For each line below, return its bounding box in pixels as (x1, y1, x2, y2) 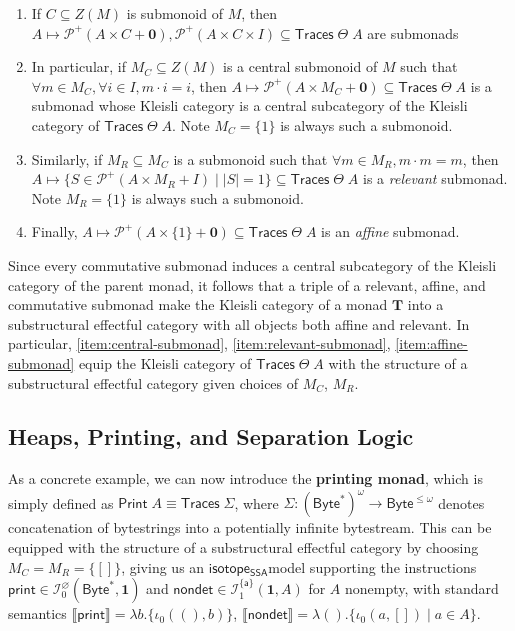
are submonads (367, 22, 459, 43)
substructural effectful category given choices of (8, 372, 299, 393)
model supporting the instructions (268, 556, 477, 577)
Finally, (31, 221, 78, 242)
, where (234, 492, 279, 513)
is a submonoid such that (173, 148, 328, 169)
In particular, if (31, 56, 127, 77)
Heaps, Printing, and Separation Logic (8, 421, 414, 452)
